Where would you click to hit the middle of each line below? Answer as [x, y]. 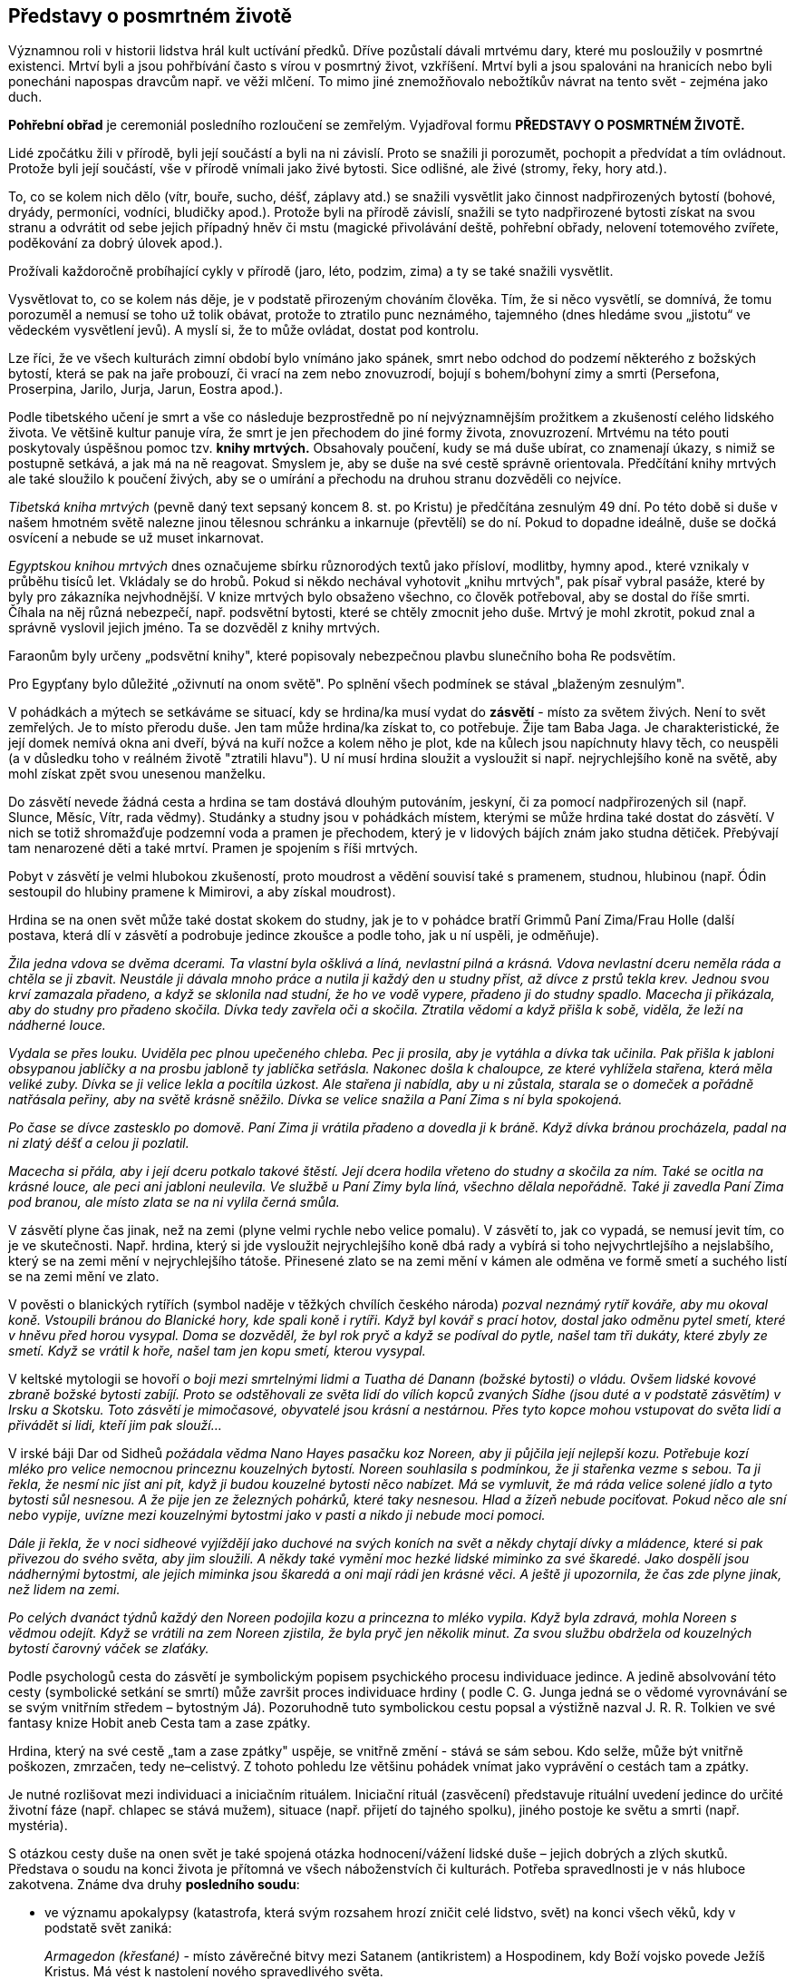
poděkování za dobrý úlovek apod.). [116, 243]
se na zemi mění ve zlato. [84, 1277]
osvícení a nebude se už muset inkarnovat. [136, 538]
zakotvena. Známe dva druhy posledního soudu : [154, 1885]
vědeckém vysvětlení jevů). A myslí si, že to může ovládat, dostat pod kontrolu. [244, 330]
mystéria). [38, 1826]
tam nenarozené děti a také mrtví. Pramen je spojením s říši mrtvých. [213, 848]
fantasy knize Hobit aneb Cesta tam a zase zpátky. [160, 1723]
